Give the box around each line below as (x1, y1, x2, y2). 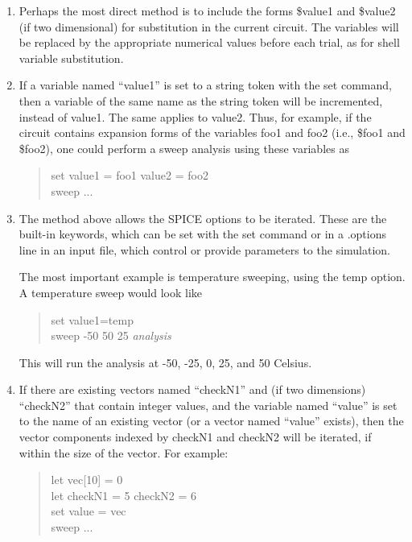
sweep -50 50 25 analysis (51, 327, 171, 344)
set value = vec (51, 503, 126, 519)
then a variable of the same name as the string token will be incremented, (19, 92, 383, 109)
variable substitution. (19, 49, 124, 66)
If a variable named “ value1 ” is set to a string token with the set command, (19, 77, 392, 93)
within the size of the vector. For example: (19, 444, 229, 461)
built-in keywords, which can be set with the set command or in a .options (19, 225, 386, 242)
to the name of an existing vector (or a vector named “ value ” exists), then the (19, 412, 404, 429)
